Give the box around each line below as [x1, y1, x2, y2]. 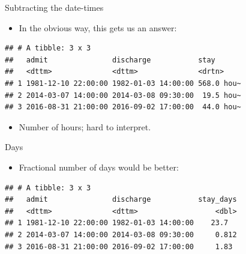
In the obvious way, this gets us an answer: [19, 21, 177, 34]
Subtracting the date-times [5, 1, 104, 13]
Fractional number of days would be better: [19, 160, 179, 173]
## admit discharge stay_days [5, 195, 237, 204]
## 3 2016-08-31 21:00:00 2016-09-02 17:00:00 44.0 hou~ [5, 103, 241, 112]
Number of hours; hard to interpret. [19, 120, 151, 133]
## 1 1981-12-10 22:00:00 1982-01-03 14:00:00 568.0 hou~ [5, 79, 241, 88]
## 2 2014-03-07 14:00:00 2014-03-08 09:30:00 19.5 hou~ [5, 91, 241, 100]
